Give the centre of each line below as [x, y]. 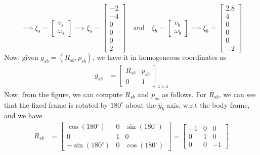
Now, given [21, 57]
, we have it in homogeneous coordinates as [159, 57]
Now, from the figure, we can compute [63, 94]
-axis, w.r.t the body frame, [207, 104]
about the [141, 104]
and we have [23, 115]
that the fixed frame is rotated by [56, 104]
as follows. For [184, 94]
